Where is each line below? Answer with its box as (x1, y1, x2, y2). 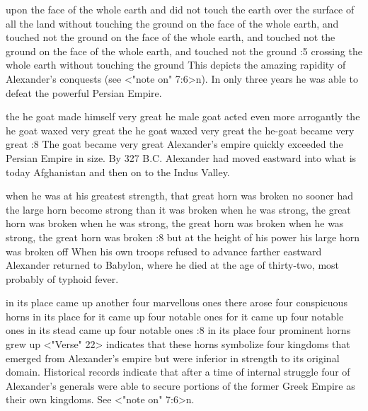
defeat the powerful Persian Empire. (6, 85, 162, 100)
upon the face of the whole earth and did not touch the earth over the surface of (6, 2, 355, 16)
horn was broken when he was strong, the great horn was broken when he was (6, 216, 344, 231)
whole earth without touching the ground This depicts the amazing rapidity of (6, 57, 346, 72)
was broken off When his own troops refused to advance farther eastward (6, 243, 322, 258)
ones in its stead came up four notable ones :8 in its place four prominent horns (6, 323, 351, 337)
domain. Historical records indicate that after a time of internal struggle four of (6, 364, 350, 379)
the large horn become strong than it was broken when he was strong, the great (6, 202, 351, 216)
